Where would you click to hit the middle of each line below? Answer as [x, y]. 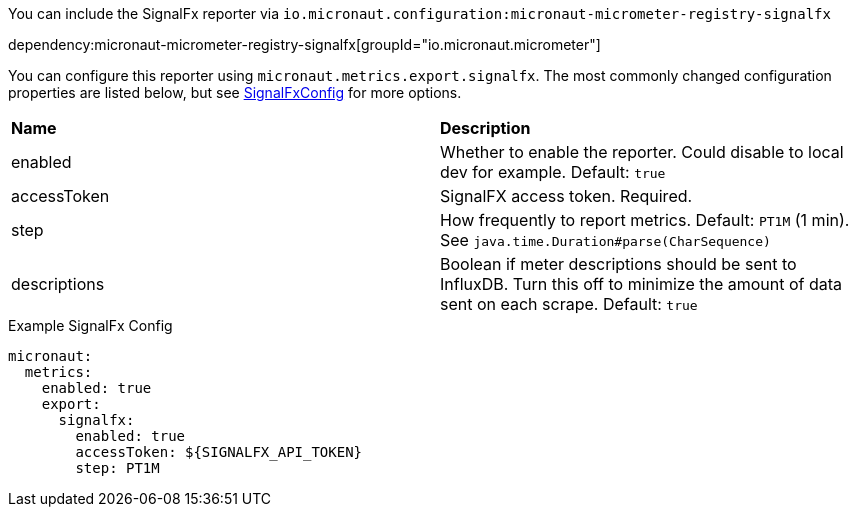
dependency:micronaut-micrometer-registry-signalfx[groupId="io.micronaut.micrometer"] [304, 44]
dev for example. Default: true [553, 172]
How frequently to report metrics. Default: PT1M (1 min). [645, 220]
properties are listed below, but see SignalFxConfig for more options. [235, 92]
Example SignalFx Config [90, 325]
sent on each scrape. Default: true [569, 304]
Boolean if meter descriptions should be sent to [618, 264]
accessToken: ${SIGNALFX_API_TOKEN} [219, 452]
